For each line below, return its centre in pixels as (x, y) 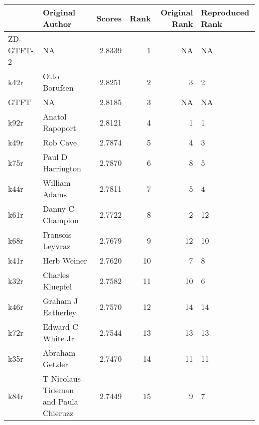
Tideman (58, 390)
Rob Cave (60, 142)
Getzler (55, 364)
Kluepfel (57, 286)
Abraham (59, 353)
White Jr (58, 338)
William (57, 183)
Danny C (58, 209)
